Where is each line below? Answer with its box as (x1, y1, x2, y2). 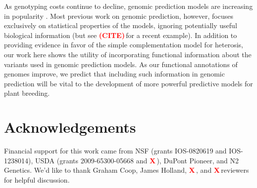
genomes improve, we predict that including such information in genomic (4, 69, 225, 79)
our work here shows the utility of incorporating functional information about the (4, 49, 252, 59)
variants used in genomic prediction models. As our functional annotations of (4, 59, 238, 69)
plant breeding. (4, 88, 50, 98)
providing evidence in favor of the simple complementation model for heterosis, (4, 39, 243, 50)
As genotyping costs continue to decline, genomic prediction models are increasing (4, 1, 253, 11)
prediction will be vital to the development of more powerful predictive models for (4, 78, 253, 88)
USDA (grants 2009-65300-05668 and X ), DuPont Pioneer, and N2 (35, 155, 239, 165)
